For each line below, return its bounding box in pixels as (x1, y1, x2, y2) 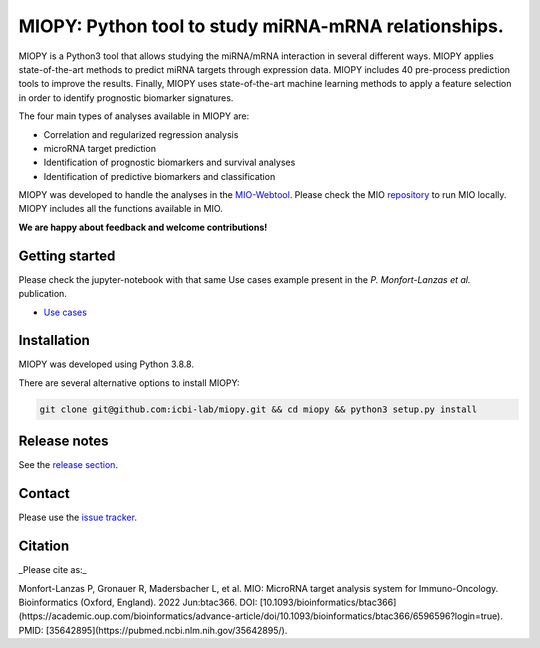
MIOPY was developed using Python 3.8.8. (18, 358, 195, 370)
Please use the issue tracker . (18, 511, 137, 524)
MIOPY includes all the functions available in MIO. (18, 203, 224, 215)
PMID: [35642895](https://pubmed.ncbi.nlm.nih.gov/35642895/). (18, 624, 288, 636)
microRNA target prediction (43, 142, 157, 154)
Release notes (18, 433, 109, 450)
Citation (18, 538, 70, 555)
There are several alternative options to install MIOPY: (18, 376, 240, 389)
